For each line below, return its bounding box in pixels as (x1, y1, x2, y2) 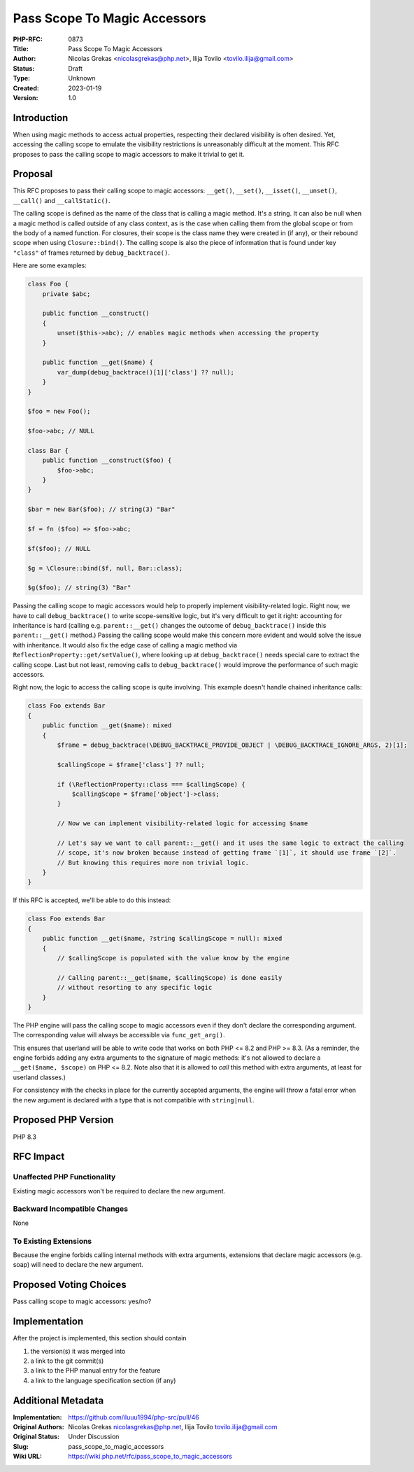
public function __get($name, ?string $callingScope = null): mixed (42, 934, 283, 943)
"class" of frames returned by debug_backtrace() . (13, 248, 171, 257)
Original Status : (13, 1432, 59, 1441)
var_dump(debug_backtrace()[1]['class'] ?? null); (57, 368, 234, 376)
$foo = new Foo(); (27, 407, 91, 416)
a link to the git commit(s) (30, 1357, 104, 1365)
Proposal (13, 168, 53, 180)
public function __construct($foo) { (42, 456, 172, 465)
